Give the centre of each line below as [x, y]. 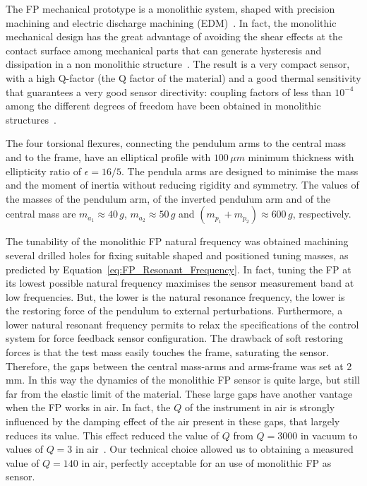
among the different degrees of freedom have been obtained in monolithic [163, 106]
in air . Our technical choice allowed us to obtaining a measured [215, 449]
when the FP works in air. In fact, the [88, 407]
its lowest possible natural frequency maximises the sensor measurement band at [180, 283]
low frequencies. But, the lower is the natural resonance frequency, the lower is [175, 296]
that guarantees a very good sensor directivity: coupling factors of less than [169, 91]
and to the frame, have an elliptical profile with [108, 156]
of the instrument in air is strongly [260, 407]
